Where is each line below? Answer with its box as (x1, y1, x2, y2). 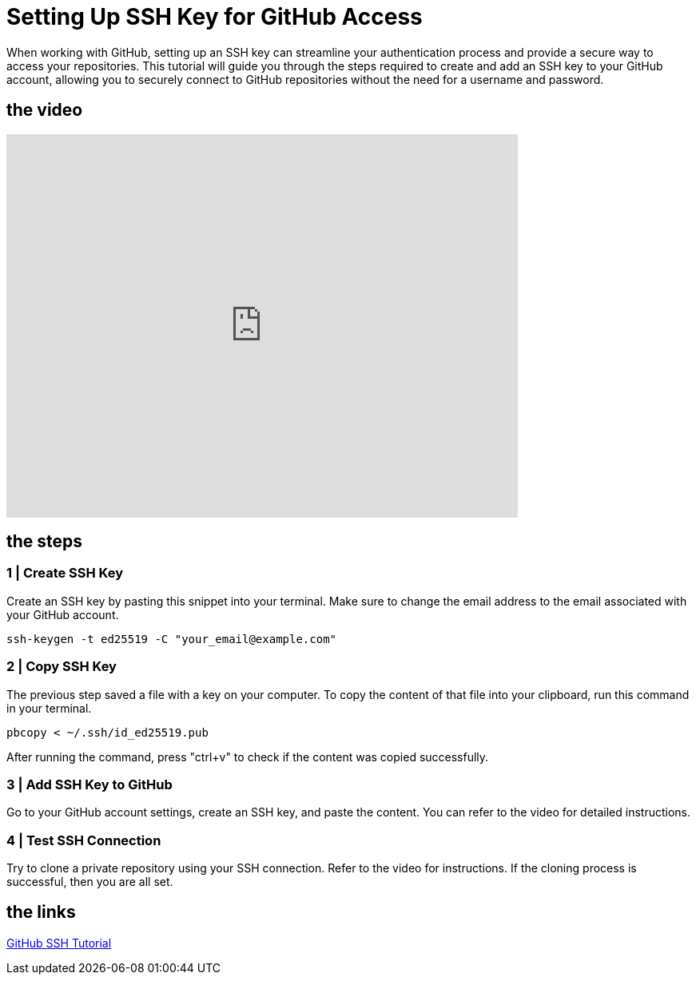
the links (6, 902, 76, 923)
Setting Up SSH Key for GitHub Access (6, 3, 423, 30)
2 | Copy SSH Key (6, 658, 117, 675)
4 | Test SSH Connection (6, 832, 161, 848)
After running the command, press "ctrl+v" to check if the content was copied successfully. (6, 749, 489, 764)
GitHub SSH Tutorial (6, 935, 112, 950)
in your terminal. (6, 701, 92, 715)
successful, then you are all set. (6, 875, 173, 889)
